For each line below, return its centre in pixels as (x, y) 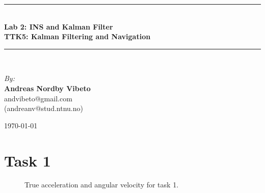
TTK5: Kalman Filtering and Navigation (77, 36)
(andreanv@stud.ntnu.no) (44, 108)
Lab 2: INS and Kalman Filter (59, 26)
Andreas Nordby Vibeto (47, 88)
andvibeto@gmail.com (38, 98)
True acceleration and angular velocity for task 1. (102, 185)
